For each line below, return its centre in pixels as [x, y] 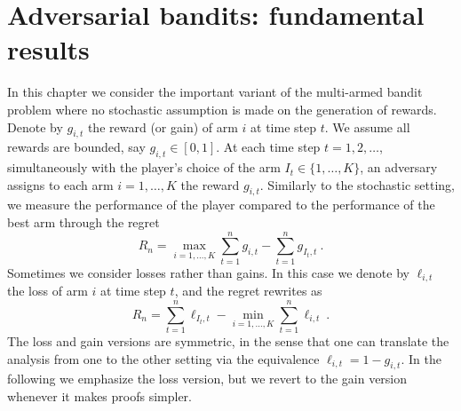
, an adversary [399, 167]
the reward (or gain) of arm [163, 126]
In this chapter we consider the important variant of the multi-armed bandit [215, 92]
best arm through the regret [83, 222]
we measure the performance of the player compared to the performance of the [221, 205]
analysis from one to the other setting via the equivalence [163, 358]
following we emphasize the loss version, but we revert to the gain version [207, 379]
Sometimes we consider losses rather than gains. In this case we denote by [208, 272]
